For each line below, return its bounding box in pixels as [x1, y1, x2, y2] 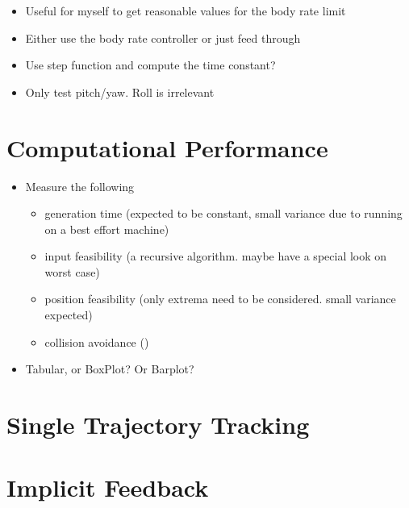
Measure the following [25, 177, 135, 194]
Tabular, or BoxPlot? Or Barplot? [25, 360, 194, 377]
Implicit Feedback [6, 471, 209, 504]
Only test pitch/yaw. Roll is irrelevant [25, 83, 215, 100]
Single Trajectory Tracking [6, 408, 310, 441]
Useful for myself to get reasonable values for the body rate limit [25, 2, 346, 19]
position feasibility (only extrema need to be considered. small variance [44, 290, 396, 307]
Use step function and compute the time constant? [25, 56, 276, 73]
